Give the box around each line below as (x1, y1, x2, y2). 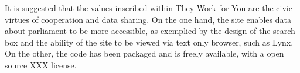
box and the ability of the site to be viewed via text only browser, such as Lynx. (5, 36, 294, 48)
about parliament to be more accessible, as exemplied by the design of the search (5, 25, 295, 37)
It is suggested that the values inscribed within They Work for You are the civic (5, 2, 292, 13)
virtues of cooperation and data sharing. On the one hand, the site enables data (5, 13, 291, 25)
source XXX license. (5, 58, 77, 71)
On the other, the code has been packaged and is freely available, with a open (5, 47, 284, 60)
